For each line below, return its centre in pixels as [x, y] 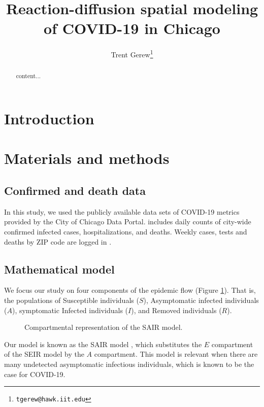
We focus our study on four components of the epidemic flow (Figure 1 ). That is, [130, 290]
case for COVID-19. [35, 374]
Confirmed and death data [75, 190]
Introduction [49, 118]
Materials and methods [87, 158]
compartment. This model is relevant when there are [176, 354]
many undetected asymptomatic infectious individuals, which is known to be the [129, 364]
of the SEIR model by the [44, 354]
